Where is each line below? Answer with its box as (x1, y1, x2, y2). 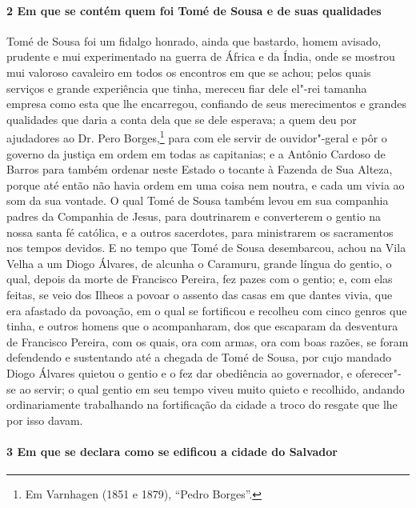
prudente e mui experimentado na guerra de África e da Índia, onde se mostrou (6, 48, 395, 65)
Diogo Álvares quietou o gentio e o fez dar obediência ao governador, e (6, 364, 353, 381)
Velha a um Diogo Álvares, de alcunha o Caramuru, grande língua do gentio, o (6, 254, 392, 271)
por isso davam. (6, 411, 83, 428)
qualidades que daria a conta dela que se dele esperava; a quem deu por (6, 110, 357, 127)
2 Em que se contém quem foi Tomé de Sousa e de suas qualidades (6, 2, 382, 18)
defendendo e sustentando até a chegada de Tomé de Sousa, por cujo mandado (6, 349, 391, 366)
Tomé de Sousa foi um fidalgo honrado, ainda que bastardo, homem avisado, (6, 32, 382, 49)
